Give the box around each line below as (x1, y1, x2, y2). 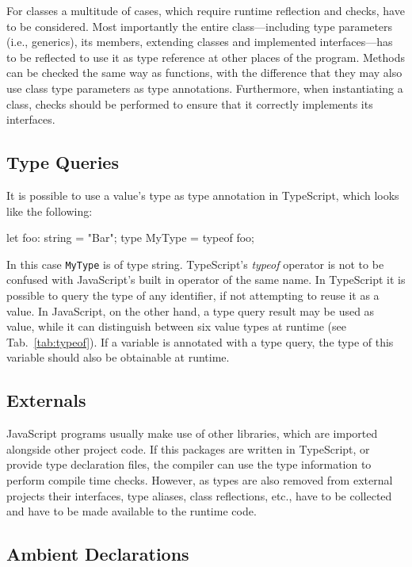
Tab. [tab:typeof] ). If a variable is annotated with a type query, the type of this (6, 333, 394, 350)
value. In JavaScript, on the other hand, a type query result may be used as (6, 302, 375, 319)
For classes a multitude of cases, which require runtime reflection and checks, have (6, 2, 405, 18)
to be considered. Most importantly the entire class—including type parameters (6, 17, 393, 34)
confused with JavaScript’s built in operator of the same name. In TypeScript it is (6, 271, 406, 288)
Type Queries (6, 150, 119, 174)
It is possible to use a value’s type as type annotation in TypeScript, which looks (6, 186, 399, 203)
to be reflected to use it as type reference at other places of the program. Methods (6, 48, 405, 65)
